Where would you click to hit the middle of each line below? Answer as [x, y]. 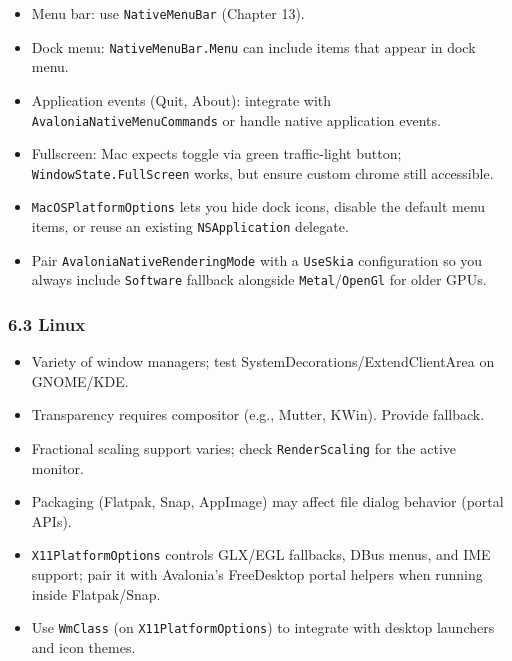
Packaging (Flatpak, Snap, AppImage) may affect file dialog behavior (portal [267, 501]
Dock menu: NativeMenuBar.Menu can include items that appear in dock [253, 46]
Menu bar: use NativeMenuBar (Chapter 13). [168, 13]
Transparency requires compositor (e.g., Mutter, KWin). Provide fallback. [258, 414]
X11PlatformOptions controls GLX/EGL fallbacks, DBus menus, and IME [261, 554]
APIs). [51, 520]
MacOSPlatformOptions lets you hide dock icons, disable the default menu [258, 206]
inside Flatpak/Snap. [96, 593]
